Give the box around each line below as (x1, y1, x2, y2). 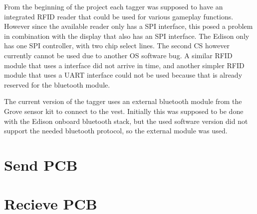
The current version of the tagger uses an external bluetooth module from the (4, 96, 242, 107)
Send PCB (4, 154, 78, 175)
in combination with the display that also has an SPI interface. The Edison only (4, 30, 250, 41)
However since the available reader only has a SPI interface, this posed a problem (4, 21, 253, 31)
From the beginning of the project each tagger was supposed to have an (4, 1, 223, 11)
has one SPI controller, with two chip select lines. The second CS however (4, 40, 230, 51)
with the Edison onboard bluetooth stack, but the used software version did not (4, 115, 248, 126)
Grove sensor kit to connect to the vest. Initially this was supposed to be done (4, 106, 244, 116)
